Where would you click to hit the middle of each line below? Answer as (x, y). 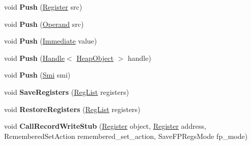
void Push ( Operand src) (44, 24)
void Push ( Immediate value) (51, 41)
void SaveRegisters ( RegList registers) (67, 92)
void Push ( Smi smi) (37, 75)
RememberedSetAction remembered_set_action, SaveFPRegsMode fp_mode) (126, 136)
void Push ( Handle (34, 58)
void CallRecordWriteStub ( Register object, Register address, (105, 126)
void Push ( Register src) (43, 7)
